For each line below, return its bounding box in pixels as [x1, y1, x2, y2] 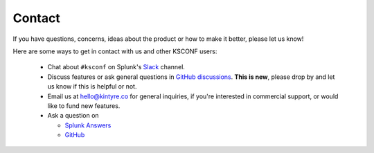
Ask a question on [47, 111, 100, 120]
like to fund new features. [47, 101, 121, 110]
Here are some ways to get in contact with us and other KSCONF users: [12, 47, 217, 55]
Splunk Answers [64, 121, 112, 129]
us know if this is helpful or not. [47, 82, 137, 91]
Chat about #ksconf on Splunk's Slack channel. [47, 63, 185, 71]
